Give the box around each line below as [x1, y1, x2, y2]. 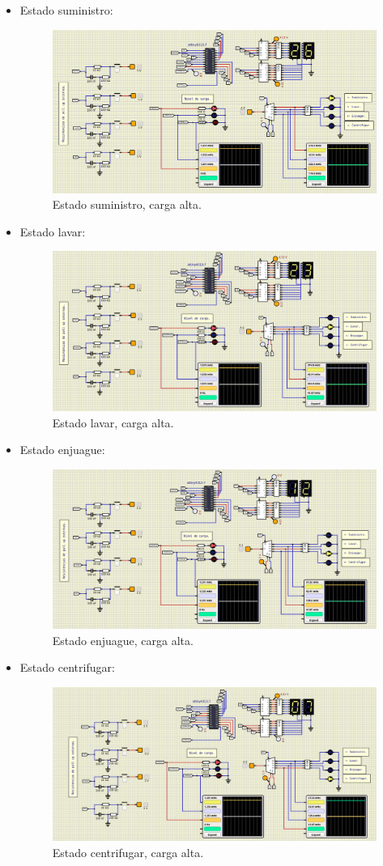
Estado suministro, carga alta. [52, 196, 202, 213]
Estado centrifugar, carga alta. [52, 844, 204, 861]
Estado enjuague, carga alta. [52, 631, 194, 648]
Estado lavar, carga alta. [52, 414, 174, 431]
